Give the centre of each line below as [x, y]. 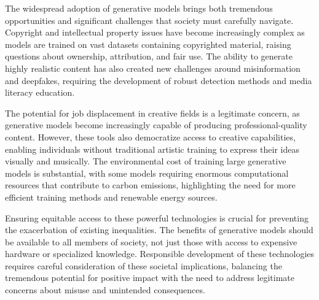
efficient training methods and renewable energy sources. [111, 197]
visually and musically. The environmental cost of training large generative [146, 161]
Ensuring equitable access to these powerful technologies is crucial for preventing [157, 217]
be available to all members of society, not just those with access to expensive [151, 241]
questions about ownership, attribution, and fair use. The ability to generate [149, 56]
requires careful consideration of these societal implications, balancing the [144, 265]
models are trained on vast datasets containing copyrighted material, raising [148, 44]
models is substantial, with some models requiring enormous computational [147, 173]
